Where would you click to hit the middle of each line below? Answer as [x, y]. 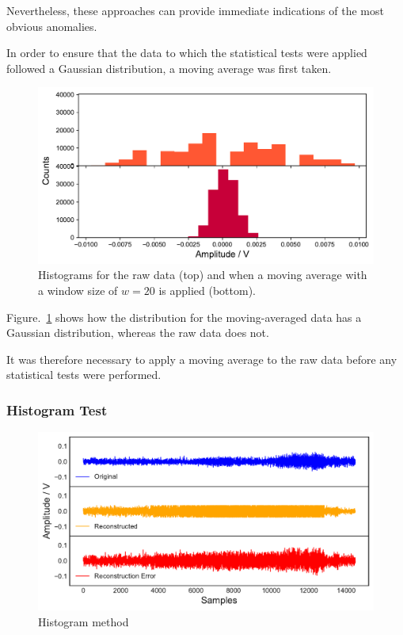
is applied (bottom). [207, 290]
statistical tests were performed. [84, 375]
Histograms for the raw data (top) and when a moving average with [203, 275]
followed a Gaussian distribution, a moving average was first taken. [169, 68]
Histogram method [84, 621]
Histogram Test [57, 409]
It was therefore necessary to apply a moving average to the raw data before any [202, 359]
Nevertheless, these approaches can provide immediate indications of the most [195, 10]
